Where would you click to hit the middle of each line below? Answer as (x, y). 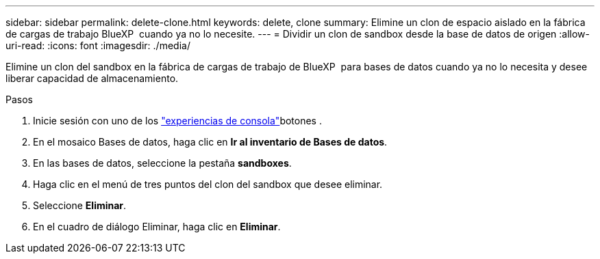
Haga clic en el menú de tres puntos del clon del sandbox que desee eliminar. (208, 184)
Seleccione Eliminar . (80, 205)
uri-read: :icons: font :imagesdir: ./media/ (98, 45)
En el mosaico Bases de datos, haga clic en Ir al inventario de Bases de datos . (210, 142)
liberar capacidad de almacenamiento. (92, 78)
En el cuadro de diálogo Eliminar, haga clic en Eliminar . (157, 227)
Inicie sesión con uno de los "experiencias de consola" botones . (177, 121)
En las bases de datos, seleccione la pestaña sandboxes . (162, 163)
